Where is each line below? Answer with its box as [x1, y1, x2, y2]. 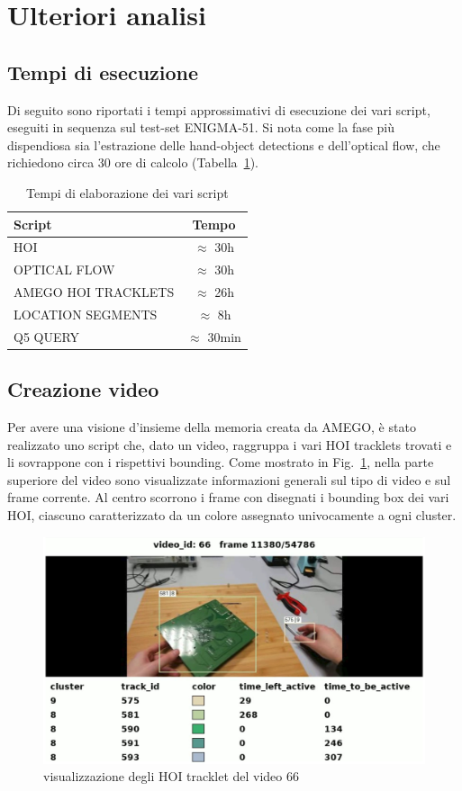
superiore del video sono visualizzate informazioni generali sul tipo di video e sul [7, 470, 451, 489]
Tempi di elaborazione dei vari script [26, 183, 229, 202]
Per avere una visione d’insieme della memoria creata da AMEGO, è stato [7, 418, 416, 436]
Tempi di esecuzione [7, 58, 199, 85]
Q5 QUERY [14, 327, 80, 346]
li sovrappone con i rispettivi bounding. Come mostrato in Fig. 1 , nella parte [7, 453, 434, 472]
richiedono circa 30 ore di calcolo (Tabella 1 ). [7, 153, 258, 172]
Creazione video [7, 375, 159, 403]
